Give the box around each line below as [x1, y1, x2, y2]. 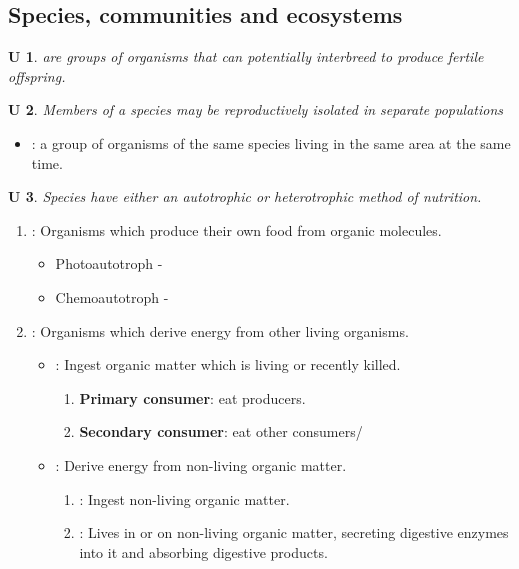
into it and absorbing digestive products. [79, 541, 328, 562]
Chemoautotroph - [55, 286, 169, 307]
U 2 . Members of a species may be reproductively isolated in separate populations [8, 99, 503, 120]
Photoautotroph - [55, 253, 163, 274]
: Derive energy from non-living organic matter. [55, 454, 347, 475]
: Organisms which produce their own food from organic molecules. [31, 219, 442, 240]
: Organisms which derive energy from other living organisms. [31, 320, 409, 341]
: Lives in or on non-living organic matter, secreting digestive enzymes [79, 522, 509, 543]
